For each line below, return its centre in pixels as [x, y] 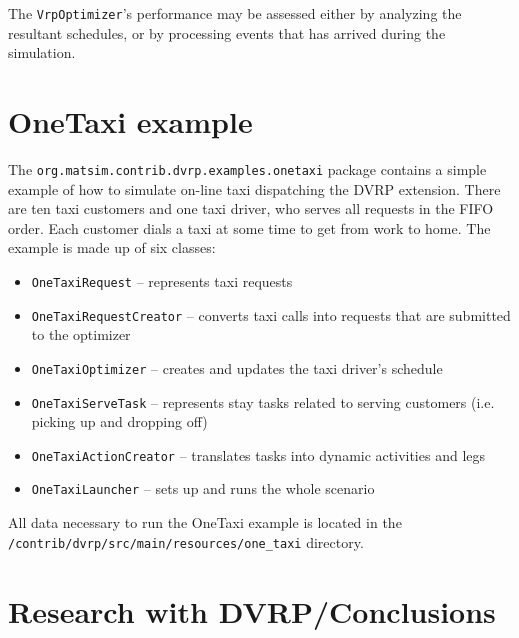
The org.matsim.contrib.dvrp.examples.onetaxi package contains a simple [247, 168]
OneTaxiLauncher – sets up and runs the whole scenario [203, 488]
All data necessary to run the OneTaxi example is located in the [205, 522]
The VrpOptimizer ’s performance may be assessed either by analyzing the [235, 13]
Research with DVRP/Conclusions [252, 610]
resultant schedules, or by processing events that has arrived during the [227, 32]
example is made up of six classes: [112, 247]
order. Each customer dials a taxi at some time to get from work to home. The [249, 227]
